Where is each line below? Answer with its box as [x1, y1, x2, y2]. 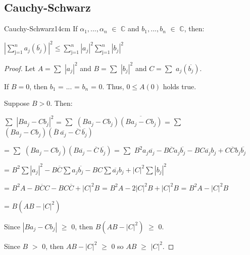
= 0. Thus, [90, 81, 124, 91]
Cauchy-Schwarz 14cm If [4, 23, 78, 34]
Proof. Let [4, 62, 35, 73]
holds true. [163, 81, 196, 91]
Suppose [4, 98, 30, 108]
